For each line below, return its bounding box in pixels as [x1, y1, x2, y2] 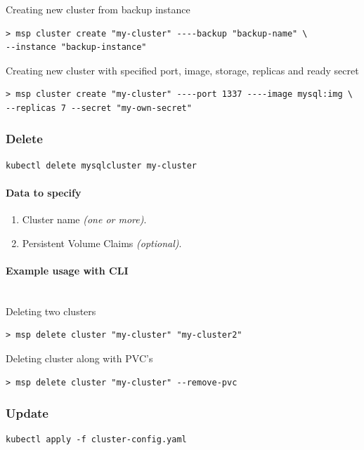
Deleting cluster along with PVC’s [6, 350, 153, 365]
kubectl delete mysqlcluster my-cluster [6, 160, 197, 171]
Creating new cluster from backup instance [6, 2, 190, 16]
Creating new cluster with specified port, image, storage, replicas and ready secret [6, 62, 359, 77]
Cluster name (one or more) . [22, 212, 147, 227]
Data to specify [6, 185, 82, 199]
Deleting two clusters [6, 303, 96, 318]
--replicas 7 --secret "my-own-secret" [6, 102, 192, 113]
